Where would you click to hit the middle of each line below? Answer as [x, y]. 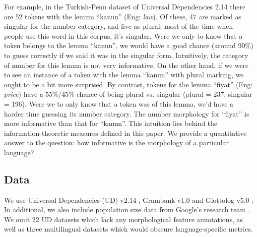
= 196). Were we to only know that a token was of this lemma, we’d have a [119, 103]
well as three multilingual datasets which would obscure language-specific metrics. [128, 229]
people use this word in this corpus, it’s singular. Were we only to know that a [123, 35]
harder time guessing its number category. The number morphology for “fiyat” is [127, 113]
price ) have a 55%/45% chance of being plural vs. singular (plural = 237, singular [128, 94]
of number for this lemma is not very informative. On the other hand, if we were [126, 65]
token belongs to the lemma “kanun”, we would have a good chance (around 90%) [129, 45]
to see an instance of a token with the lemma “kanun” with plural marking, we [124, 75]
